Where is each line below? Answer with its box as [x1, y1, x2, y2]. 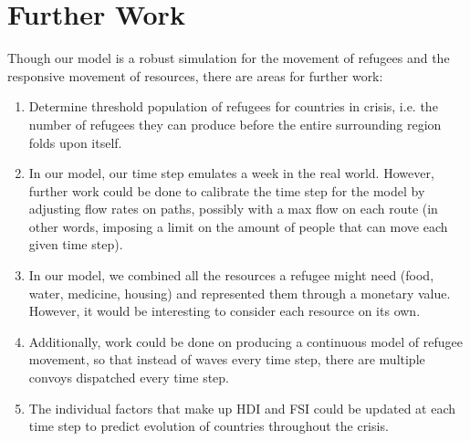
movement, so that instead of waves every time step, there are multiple [28, 350, 425, 369]
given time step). [28, 235, 123, 254]
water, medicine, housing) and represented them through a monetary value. [28, 283, 451, 302]
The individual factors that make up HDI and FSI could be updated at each [28, 398, 456, 417]
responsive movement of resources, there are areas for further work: [7, 66, 383, 85]
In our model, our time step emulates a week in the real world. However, [28, 163, 434, 183]
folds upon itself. [28, 132, 122, 152]
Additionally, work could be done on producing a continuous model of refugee [28, 331, 463, 351]
